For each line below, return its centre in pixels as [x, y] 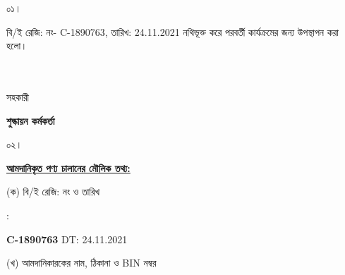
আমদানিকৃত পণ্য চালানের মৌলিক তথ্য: [68, 167]
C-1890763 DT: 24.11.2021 [67, 239]
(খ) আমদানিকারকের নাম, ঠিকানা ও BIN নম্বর [81, 263]
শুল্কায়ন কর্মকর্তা [31, 120]
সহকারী [18, 96]
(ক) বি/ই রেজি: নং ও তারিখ [53, 191]
